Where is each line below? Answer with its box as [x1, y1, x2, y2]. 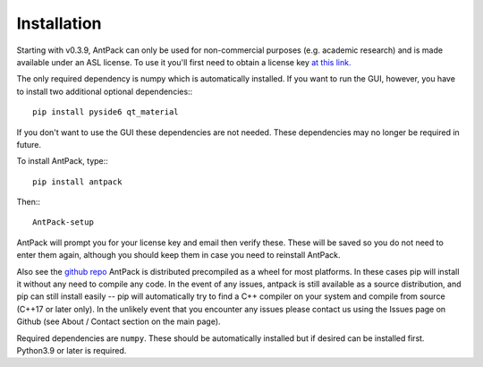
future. [16, 139, 42, 149]
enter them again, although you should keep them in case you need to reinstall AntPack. [16, 250, 341, 260]
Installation [16, 13, 102, 33]
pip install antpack [32, 176, 123, 187]
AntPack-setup [32, 218, 94, 227]
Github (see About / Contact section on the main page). [16, 316, 221, 327]
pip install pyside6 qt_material [32, 107, 179, 117]
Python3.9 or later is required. [16, 345, 127, 355]
